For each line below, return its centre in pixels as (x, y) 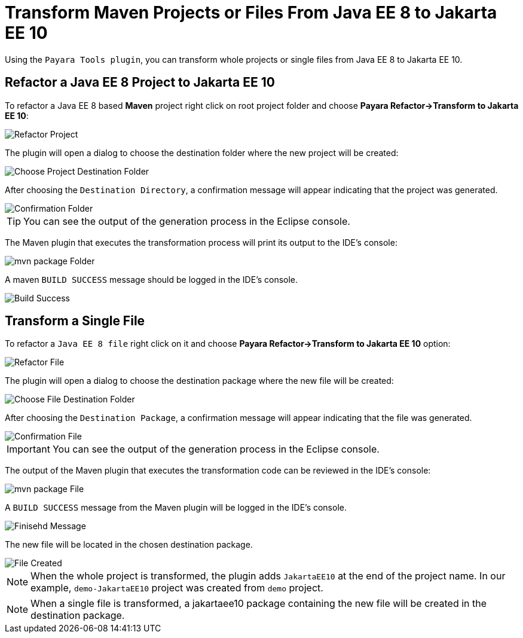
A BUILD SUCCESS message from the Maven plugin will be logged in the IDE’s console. (176, 508)
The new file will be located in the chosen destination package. (129, 545)
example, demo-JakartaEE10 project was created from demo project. (177, 588)
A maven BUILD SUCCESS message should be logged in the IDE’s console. (152, 279)
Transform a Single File (75, 321)
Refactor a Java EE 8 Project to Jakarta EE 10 (140, 83)
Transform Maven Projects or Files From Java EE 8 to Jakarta (251, 13)
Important (28, 449)
